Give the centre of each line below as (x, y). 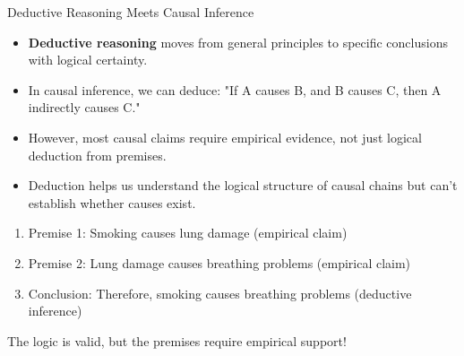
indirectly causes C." (84, 107)
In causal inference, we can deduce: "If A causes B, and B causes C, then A (235, 89)
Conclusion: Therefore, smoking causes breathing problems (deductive (220, 293)
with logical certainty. (88, 60)
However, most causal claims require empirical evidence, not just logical (225, 137)
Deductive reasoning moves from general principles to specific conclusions (238, 42)
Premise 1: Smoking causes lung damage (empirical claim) (188, 233)
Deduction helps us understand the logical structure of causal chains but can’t (243, 185)
